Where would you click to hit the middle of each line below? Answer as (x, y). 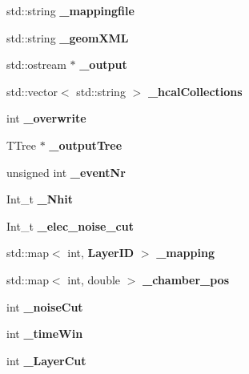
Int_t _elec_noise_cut (70, 225)
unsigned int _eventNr (66, 172)
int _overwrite (46, 118)
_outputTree (86, 145)
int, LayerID (101, 253)
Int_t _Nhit (40, 199)
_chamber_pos (186, 279)
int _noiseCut (45, 306)
